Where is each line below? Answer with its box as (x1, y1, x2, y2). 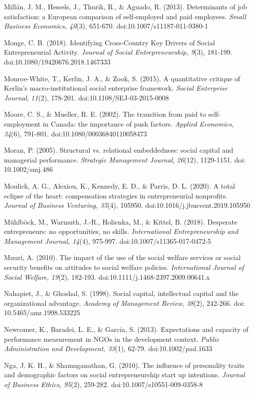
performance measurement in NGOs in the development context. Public (4, 333, 220, 344)
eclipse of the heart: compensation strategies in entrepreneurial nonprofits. (4, 190, 228, 200)
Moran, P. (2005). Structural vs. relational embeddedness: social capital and (4, 145, 233, 155)
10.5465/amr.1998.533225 (4, 307, 80, 318)
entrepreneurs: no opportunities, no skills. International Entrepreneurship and (4, 226, 238, 236)
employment (4, 118, 41, 129)
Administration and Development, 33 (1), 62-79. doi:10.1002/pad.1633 (4, 343, 213, 354)
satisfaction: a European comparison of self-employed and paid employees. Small (4, 11, 246, 21)
